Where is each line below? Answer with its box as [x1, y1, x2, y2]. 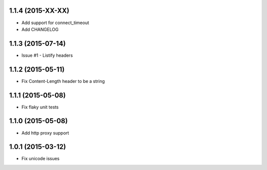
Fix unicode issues [21, 156, 60, 162]
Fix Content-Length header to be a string [21, 78, 105, 84]
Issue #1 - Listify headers [21, 52, 73, 58]
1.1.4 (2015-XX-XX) [9, 6, 69, 15]
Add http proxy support [21, 130, 69, 136]
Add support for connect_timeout [21, 20, 89, 26]
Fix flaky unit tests [21, 104, 59, 110]
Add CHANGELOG [21, 26, 59, 32]
